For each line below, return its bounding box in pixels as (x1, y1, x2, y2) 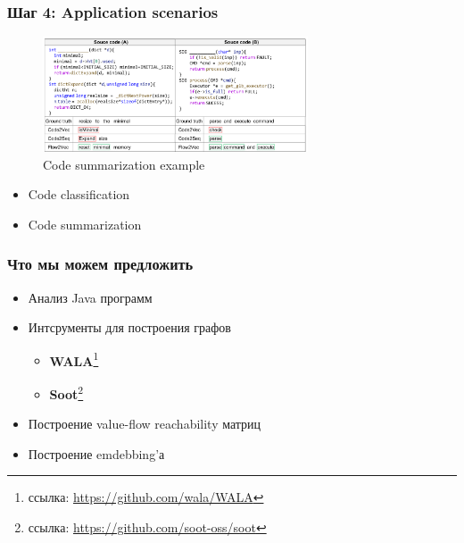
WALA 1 (49, 348, 99, 370)
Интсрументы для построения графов (28, 318, 231, 337)
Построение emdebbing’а (28, 444, 165, 463)
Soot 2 (49, 381, 84, 403)
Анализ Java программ (28, 288, 153, 306)
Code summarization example (43, 155, 205, 173)
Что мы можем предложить (7, 253, 194, 275)
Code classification (28, 185, 130, 204)
